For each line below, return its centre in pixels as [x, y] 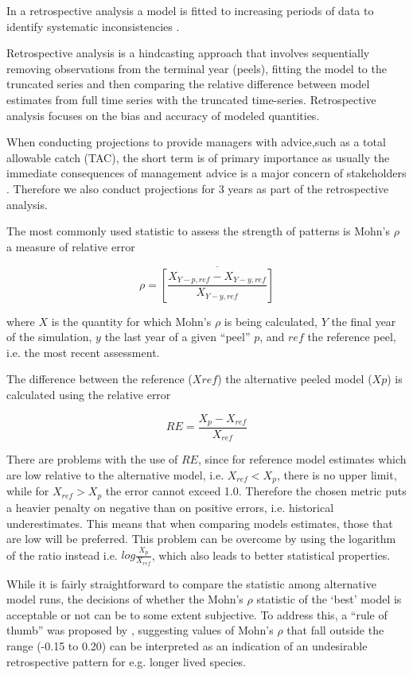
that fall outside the [335, 630]
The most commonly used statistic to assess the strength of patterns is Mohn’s [198, 231]
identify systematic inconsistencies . [93, 26]
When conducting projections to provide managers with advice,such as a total [196, 142]
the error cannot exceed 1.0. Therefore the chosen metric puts [256, 491]
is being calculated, [271, 321]
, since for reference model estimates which [302, 459]
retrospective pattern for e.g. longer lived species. [127, 661]
